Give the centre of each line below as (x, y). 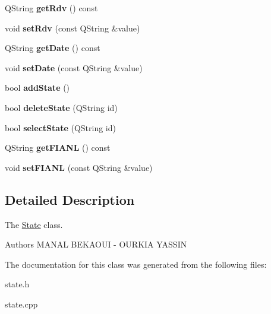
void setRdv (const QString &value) (73, 28)
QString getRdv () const (51, 8)
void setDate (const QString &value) (74, 67)
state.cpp (21, 304)
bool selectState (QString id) (60, 127)
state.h (17, 284)
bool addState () (37, 88)
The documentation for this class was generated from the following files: (136, 264)
